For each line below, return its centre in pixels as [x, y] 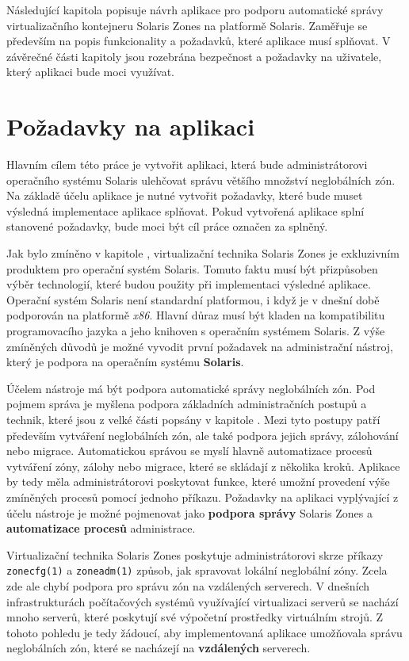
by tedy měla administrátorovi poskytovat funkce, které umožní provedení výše [198, 481]
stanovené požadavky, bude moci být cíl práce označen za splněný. [167, 226]
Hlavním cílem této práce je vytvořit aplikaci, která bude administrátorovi [187, 164]
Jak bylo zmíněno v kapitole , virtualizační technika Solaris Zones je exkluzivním [203, 253]
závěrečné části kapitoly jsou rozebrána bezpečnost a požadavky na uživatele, [194, 56]
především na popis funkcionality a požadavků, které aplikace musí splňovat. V [199, 41]
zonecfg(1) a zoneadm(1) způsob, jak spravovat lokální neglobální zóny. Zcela [197, 570]
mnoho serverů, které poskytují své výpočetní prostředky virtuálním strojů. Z [195, 617]
